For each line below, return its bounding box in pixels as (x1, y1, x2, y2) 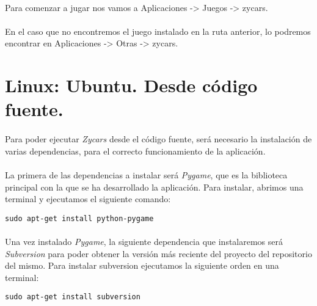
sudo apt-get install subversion (5, 293, 140, 302)
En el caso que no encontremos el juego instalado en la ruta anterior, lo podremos (5, 24, 311, 37)
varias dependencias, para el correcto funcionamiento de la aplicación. (5, 144, 266, 157)
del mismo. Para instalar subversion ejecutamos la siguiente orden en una (5, 259, 279, 272)
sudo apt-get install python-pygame (5, 214, 154, 223)
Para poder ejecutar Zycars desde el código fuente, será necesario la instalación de (5, 133, 312, 145)
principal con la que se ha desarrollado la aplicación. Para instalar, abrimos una (5, 180, 304, 193)
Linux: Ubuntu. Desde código (5, 73, 258, 98)
